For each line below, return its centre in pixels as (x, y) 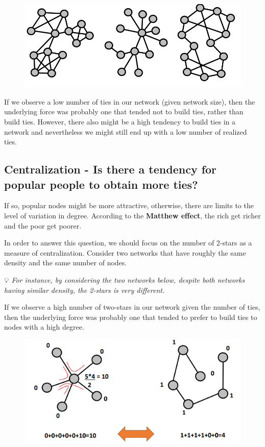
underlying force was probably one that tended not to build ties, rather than (124, 111)
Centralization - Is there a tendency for (111, 169)
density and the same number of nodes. (66, 263)
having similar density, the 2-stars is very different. (85, 290)
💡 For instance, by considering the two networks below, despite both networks (125, 279)
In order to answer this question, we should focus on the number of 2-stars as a (128, 243)
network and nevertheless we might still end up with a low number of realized (126, 131)
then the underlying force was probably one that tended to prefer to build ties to (131, 317)
